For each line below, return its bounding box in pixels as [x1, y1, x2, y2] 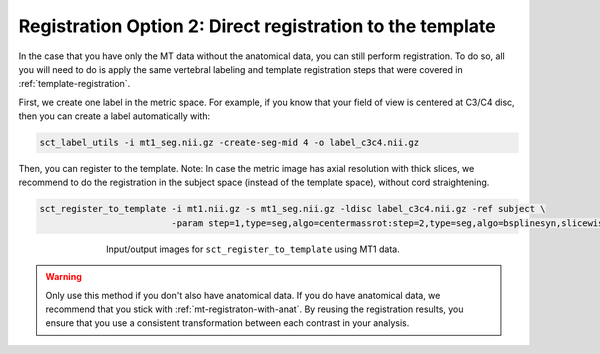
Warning [45, 271, 82, 283]
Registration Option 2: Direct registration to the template [18, 15, 496, 37]
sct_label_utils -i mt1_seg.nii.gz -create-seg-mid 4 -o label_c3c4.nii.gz [39, 137, 420, 149]
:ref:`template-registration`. [18, 78, 131, 90]
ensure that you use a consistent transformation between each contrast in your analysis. [45, 317, 410, 329]
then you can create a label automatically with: [18, 110, 210, 122]
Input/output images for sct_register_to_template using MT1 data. [106, 243, 400, 255]
